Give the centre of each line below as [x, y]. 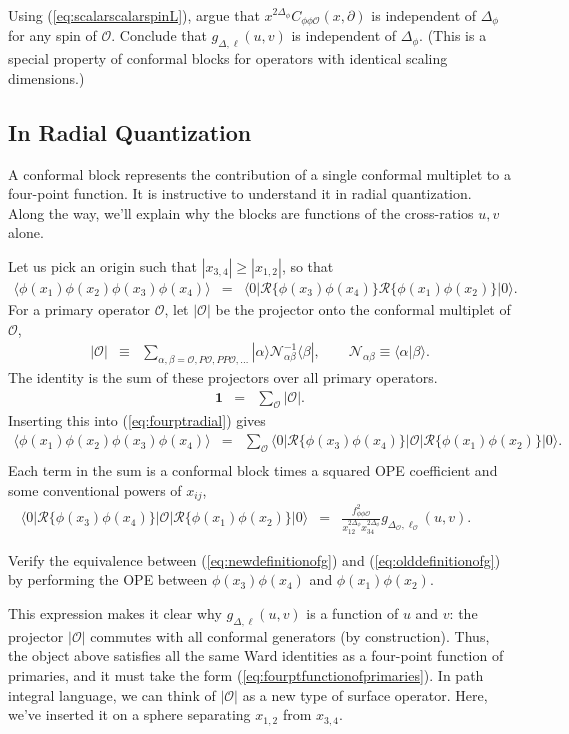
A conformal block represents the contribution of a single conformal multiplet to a [259, 173]
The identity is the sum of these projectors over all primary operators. [223, 377]
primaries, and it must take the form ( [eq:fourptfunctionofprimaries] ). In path [246, 675]
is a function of [352, 613]
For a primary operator [79, 309]
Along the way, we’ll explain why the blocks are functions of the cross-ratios [241, 212]
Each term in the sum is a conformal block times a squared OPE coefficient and [253, 469]
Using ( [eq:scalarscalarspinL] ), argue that [134, 15]
